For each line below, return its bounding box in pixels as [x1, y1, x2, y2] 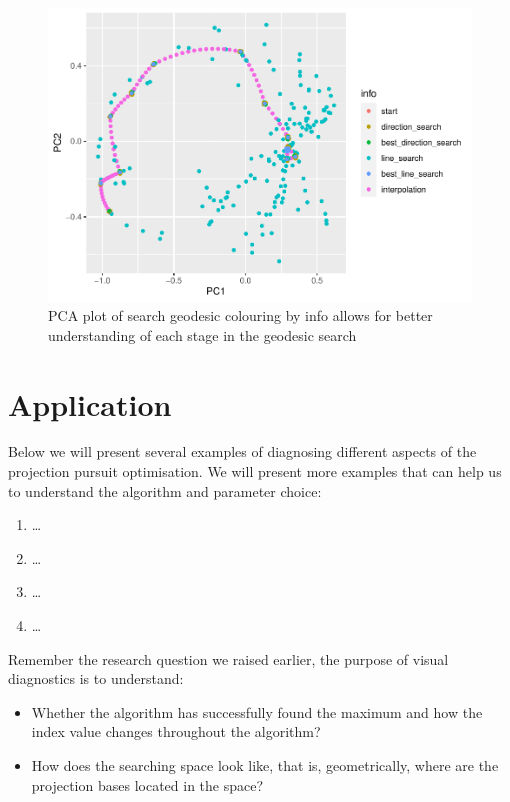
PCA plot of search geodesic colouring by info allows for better [48, 305, 433, 326]
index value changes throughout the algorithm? [31, 721, 321, 742]
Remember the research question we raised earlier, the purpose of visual [8, 648, 449, 669]
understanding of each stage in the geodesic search [48, 324, 357, 345]
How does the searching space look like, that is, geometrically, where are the [31, 754, 499, 775]
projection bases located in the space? [31, 774, 264, 795]
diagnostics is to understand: [8, 668, 184, 689]
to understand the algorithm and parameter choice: [8, 480, 322, 501]
